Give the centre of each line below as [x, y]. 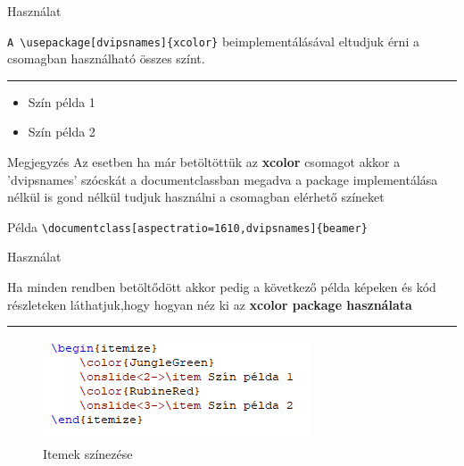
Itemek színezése [88, 453]
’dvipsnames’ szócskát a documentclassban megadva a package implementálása [223, 179]
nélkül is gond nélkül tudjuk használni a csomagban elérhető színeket [196, 197]
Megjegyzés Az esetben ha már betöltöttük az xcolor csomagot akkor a [204, 162]
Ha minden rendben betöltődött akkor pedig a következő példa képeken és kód [222, 287]
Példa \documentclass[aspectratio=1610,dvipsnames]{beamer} [187, 226]
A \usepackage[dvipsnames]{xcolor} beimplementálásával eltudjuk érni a [213, 41]
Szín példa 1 [62, 101]
